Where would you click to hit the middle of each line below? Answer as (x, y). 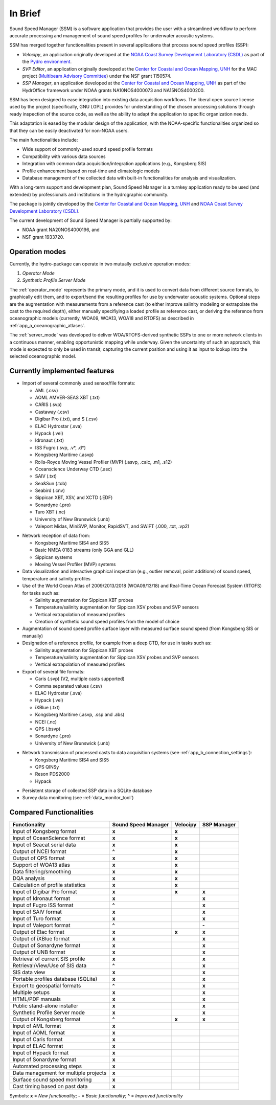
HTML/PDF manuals (37, 999)
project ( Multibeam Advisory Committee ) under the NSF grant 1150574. (97, 76)
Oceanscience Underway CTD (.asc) (74, 469)
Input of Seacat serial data (44, 845)
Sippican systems (54, 557)
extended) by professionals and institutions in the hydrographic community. (89, 194)
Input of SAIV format (37, 912)
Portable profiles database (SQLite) (55, 979)
